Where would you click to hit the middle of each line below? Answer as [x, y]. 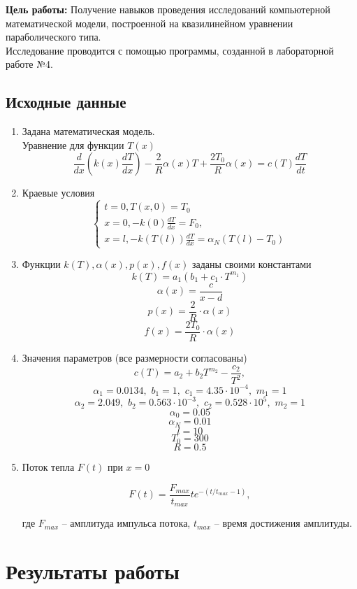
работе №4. [29, 64]
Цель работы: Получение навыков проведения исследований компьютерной [168, 9]
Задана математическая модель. [88, 131]
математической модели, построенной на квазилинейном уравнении [150, 23]
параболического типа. [53, 37]
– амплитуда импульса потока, [126, 523]
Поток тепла [48, 467]
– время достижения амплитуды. [283, 523]
